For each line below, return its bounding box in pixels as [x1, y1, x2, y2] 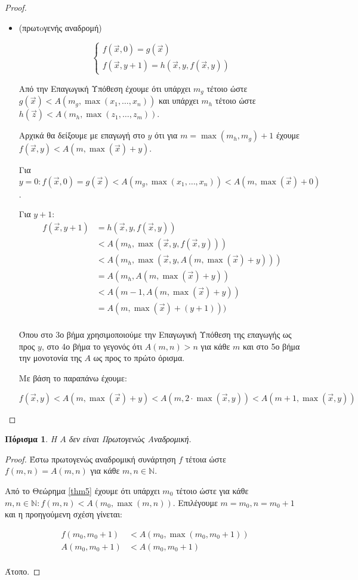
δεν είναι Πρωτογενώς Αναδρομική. [69, 433, 192, 445]
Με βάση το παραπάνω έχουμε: [18, 371, 127, 384]
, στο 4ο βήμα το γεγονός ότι [41, 340, 143, 352]
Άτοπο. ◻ [5, 564, 41, 577]
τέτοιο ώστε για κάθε [175, 484, 249, 496]
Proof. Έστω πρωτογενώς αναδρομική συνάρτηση [5, 452, 176, 465]
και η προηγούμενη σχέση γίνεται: [5, 508, 122, 520]
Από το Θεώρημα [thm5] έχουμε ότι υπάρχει [5, 484, 160, 496]
